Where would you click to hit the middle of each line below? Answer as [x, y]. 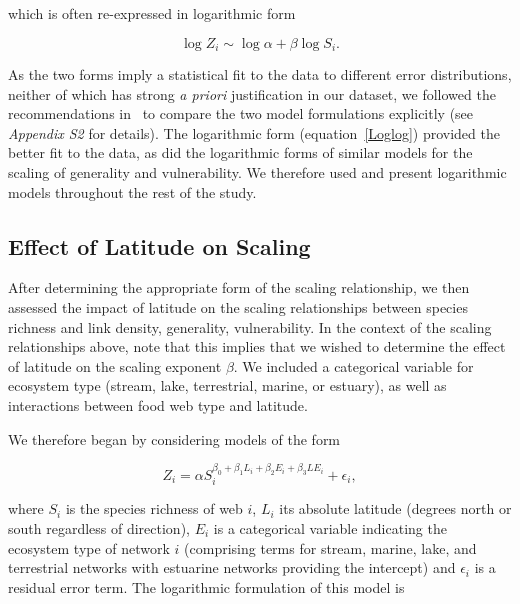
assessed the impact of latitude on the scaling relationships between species [238, 307]
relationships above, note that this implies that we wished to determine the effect [257, 346]
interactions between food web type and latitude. [158, 404]
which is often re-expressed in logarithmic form [152, 13]
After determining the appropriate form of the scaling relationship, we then [239, 287]
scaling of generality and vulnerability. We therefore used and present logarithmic [257, 172]
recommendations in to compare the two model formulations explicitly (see [241, 113]
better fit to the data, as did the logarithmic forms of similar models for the [240, 152]
